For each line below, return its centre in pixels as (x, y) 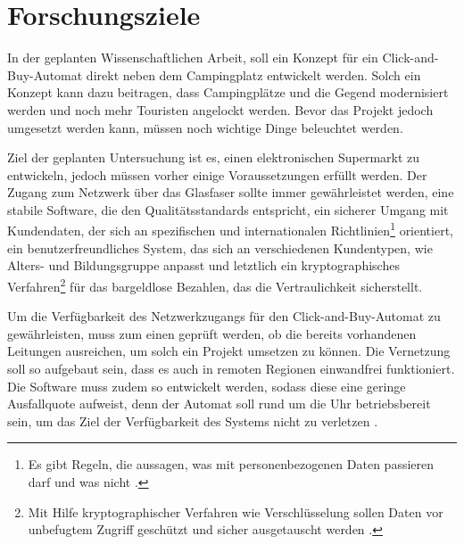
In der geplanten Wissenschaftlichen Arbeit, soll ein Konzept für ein (193, 58)
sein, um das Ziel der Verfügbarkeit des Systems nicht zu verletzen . (193, 420)
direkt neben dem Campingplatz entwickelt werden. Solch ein (253, 74)
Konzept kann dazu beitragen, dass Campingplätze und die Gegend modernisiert (228, 92)
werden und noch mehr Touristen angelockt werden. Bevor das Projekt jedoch (220, 109)
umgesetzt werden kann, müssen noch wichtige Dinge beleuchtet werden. (205, 127)
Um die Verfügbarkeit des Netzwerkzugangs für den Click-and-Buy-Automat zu (224, 316)
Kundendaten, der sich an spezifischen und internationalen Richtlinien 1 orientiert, (230, 229)
